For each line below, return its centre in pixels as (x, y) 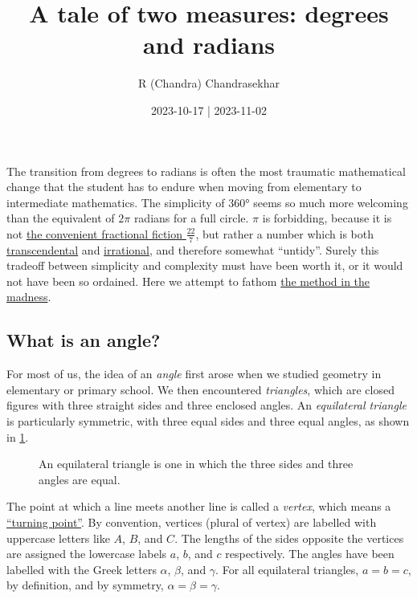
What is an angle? (84, 340)
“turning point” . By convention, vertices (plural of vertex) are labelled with (192, 522)
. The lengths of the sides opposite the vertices (289, 538)
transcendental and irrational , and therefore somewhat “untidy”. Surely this (193, 249)
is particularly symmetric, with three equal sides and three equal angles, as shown (208, 421)
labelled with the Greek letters (82, 569)
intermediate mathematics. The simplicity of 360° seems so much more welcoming (207, 202)
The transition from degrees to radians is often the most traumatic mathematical (206, 171)
